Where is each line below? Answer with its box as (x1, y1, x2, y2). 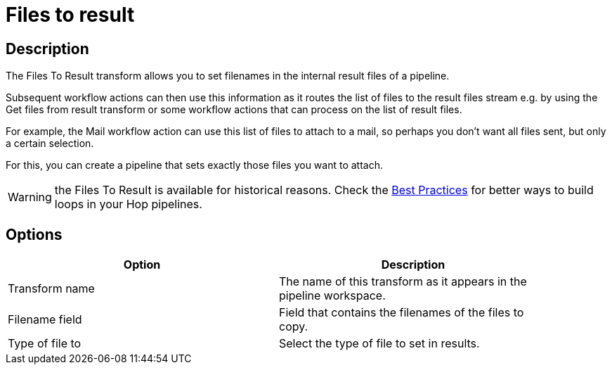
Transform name (8, 281, 95, 296)
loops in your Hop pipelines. (54, 197, 202, 212)
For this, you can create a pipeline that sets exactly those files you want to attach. (6, 159, 384, 172)
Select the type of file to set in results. (279, 336, 480, 351)
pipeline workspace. (279, 288, 386, 303)
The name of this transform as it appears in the (279, 274, 527, 289)
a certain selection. (6, 137, 94, 150)
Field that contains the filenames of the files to (279, 305, 524, 320)
